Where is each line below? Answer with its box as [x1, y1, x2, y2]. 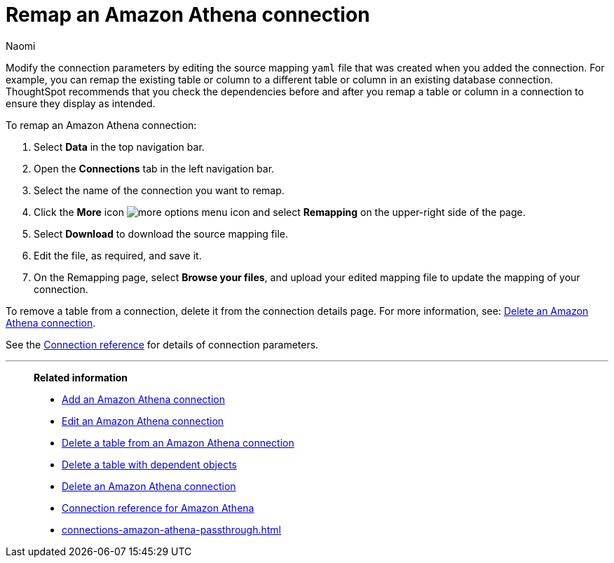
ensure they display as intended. [6, 97, 156, 109]
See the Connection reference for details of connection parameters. [6, 338, 319, 351]
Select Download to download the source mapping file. [34, 227, 289, 240]
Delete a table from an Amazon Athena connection [62, 436, 294, 449]
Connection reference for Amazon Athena [62, 501, 254, 514]
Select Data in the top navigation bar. [34, 140, 205, 153]
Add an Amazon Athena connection [62, 393, 225, 405]
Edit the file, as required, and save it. [34, 249, 202, 262]
